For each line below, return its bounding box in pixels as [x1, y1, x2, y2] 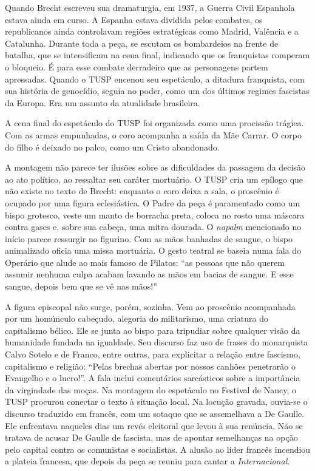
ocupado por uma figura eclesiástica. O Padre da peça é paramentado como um [5, 196, 300, 209]
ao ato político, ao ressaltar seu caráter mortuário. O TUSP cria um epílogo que [5, 172, 303, 185]
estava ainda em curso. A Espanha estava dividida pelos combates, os [5, 13, 263, 25]
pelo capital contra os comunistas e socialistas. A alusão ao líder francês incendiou [5, 442, 311, 455]
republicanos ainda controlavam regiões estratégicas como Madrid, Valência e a [5, 25, 299, 38]
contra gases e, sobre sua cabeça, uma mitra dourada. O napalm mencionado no [5, 220, 302, 233]
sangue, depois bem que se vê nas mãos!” [5, 280, 157, 293]
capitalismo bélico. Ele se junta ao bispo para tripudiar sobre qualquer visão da [5, 324, 300, 336]
